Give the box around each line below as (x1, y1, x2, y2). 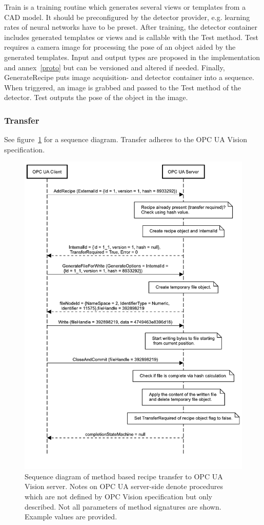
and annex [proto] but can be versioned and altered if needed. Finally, (4, 62, 225, 72)
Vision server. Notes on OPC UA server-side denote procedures (25, 481, 224, 492)
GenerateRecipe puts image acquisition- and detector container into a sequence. (4, 72, 254, 83)
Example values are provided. (25, 511, 117, 522)
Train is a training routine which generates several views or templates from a (4, 2, 246, 12)
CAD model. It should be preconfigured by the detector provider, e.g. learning (4, 11, 250, 22)
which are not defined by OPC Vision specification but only (25, 491, 212, 501)
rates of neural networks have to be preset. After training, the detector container (4, 22, 258, 32)
